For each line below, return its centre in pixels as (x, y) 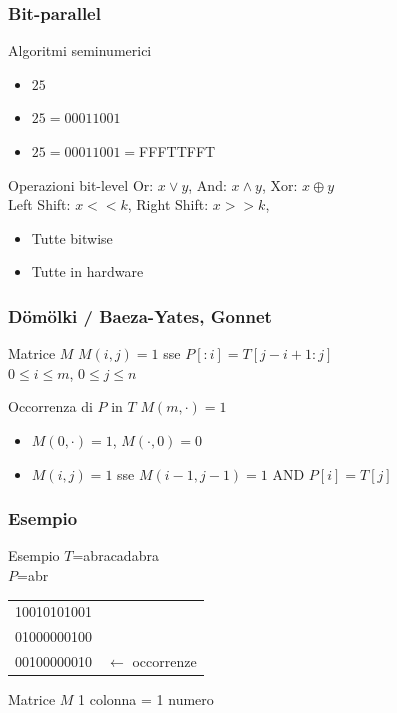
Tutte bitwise (72, 237)
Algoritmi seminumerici (80, 50)
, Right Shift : (168, 204)
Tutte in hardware (87, 271)
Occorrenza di (50, 406)
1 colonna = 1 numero (146, 699)
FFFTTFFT (177, 151)
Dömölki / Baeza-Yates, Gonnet (140, 315)
